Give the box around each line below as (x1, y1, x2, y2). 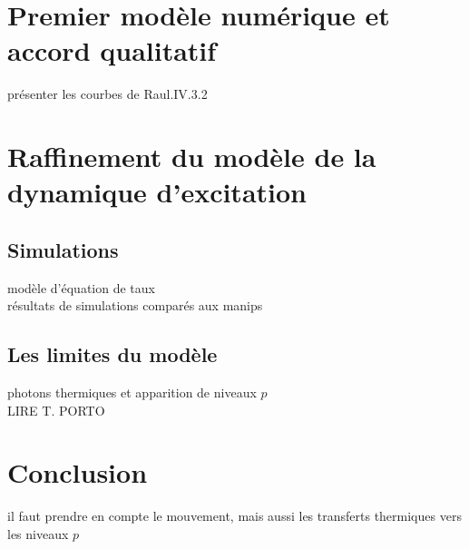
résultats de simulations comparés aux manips (7, 296, 263, 315)
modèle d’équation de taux (7, 278, 155, 297)
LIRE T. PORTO (7, 400, 105, 419)
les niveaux (7, 524, 69, 543)
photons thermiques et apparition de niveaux (7, 383, 257, 402)
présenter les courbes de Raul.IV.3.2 (7, 84, 208, 103)
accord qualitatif (7, 32, 217, 69)
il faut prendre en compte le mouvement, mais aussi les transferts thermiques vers (7, 506, 462, 525)
